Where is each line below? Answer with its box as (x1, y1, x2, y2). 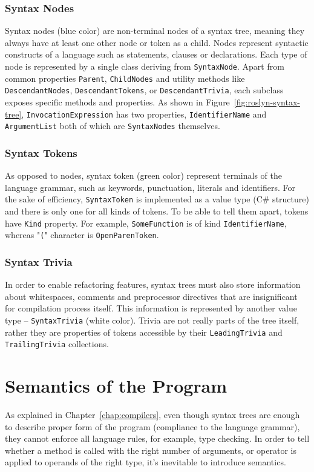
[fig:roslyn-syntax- (234, 95, 300, 108)
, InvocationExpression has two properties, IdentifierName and (21, 107, 267, 120)
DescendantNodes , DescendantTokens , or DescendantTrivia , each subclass (5, 84, 284, 96)
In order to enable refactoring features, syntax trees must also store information (5, 278, 301, 291)
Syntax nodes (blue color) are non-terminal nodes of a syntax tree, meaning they (5, 24, 305, 37)
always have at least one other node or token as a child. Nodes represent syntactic (5, 36, 309, 48)
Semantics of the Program (5, 373, 227, 397)
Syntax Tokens (5, 145, 77, 160)
